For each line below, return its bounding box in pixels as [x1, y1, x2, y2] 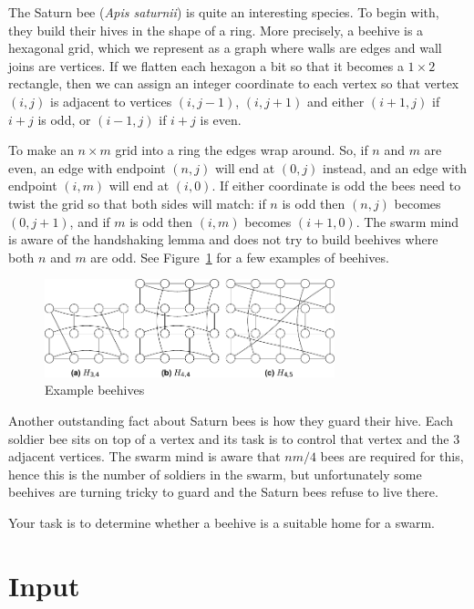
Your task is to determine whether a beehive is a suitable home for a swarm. [8, 512, 435, 532]
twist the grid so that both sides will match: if [8, 193, 266, 212]
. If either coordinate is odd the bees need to [211, 176, 461, 195]
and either [306, 91, 365, 110]
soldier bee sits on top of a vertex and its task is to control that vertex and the [8, 428, 449, 448]
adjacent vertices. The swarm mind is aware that [8, 447, 281, 466]
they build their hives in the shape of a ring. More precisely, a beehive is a [8, 20, 424, 39]
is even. [200, 109, 242, 129]
